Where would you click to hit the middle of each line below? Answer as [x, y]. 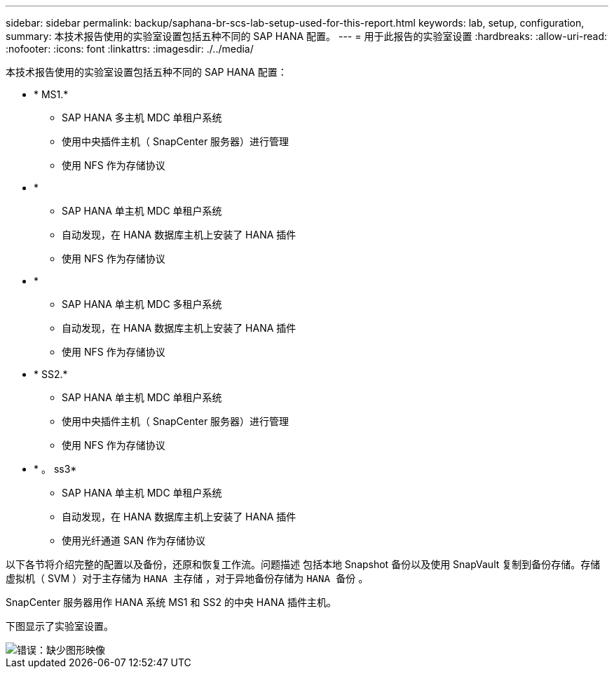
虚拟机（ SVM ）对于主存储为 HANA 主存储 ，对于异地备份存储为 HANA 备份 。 [187, 578]
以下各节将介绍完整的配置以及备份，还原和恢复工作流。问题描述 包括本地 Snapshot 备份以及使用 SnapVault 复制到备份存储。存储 [303, 564]
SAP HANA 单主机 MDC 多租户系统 [142, 304]
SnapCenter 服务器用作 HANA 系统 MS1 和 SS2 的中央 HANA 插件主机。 [171, 602]
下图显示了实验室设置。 [60, 626]
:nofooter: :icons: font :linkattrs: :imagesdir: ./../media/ [130, 49]
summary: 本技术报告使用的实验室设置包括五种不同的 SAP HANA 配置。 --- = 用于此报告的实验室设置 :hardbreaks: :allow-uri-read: [307, 36]
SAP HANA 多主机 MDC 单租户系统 [142, 117]
